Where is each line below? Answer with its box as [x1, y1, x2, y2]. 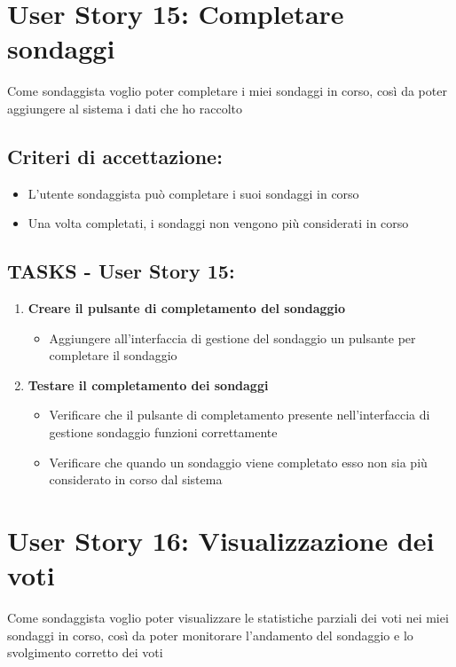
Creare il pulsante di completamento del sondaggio [28, 299, 346, 318]
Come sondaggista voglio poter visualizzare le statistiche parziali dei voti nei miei [7, 608, 449, 627]
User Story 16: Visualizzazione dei [7, 522, 435, 559]
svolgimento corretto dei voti [7, 643, 163, 662]
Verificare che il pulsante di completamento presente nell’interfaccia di [49, 405, 430, 424]
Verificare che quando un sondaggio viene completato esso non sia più [49, 452, 428, 471]
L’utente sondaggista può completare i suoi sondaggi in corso [28, 184, 359, 202]
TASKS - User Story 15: [7, 257, 235, 285]
